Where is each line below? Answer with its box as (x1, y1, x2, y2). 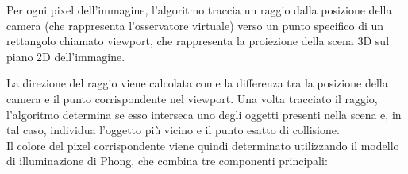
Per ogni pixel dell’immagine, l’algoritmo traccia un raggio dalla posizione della (6, 2, 392, 17)
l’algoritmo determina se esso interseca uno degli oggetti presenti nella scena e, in (6, 106, 402, 122)
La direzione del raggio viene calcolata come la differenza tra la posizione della (6, 75, 388, 91)
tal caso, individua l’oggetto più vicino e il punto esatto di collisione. (6, 122, 340, 138)
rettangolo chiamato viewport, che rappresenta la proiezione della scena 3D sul (6, 33, 390, 49)
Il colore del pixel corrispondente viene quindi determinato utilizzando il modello (6, 137, 399, 153)
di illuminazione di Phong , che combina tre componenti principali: (6, 153, 328, 169)
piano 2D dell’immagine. (6, 48, 125, 64)
